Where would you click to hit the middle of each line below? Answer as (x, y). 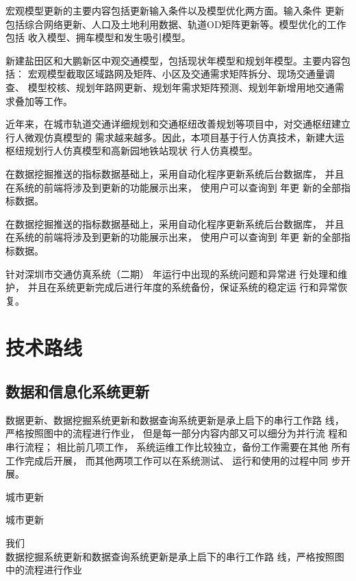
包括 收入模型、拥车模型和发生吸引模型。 (98, 37)
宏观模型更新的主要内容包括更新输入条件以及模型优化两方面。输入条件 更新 (175, 10)
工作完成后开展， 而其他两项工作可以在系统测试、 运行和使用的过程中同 (167, 460)
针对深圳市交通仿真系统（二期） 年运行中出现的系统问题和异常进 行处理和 (172, 273)
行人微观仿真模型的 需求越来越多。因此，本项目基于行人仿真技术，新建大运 (175, 137)
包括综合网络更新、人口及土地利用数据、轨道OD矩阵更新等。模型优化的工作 (176, 24)
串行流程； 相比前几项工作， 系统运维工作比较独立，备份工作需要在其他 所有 (178, 447)
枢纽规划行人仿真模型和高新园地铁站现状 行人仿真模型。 (132, 151)
